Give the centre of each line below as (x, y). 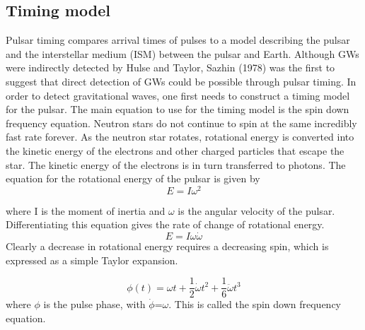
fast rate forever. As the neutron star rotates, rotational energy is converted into (180, 137)
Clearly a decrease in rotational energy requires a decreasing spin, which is (167, 246)
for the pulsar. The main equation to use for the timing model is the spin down (178, 109)
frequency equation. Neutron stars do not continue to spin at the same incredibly (181, 123)
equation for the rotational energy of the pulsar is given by (133, 178)
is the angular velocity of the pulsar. (256, 210)
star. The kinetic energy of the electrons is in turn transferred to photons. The (176, 164)
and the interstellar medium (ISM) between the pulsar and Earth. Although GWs (182, 53)
